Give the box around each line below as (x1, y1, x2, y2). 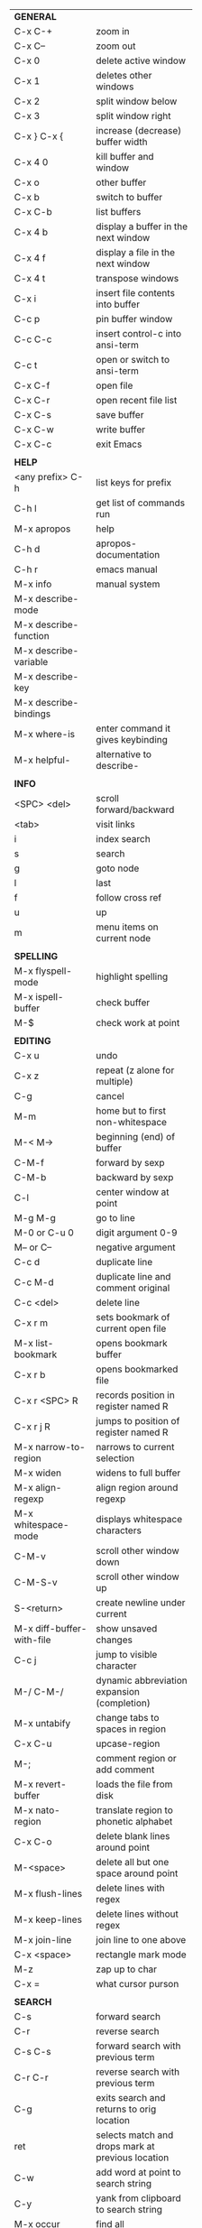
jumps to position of (96, 1415, 180, 1427)
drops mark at (96, 2140, 155, 2152)
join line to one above (96, 1934, 187, 1946)
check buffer (96, 996, 151, 1009)
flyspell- (34, 965, 73, 977)
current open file (96, 1322, 167, 1335)
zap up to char (96, 1963, 158, 1975)
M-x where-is (14, 728, 76, 740)
